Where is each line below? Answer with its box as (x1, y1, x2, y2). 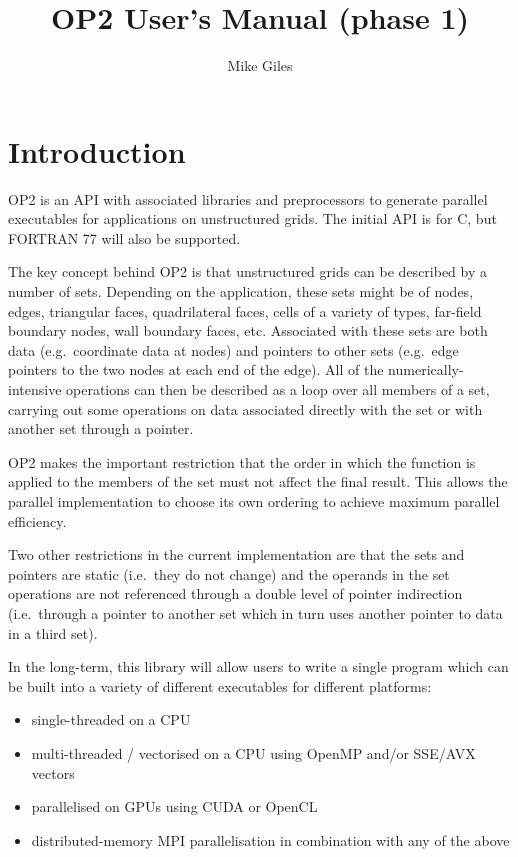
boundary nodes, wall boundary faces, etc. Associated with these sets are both (8, 320, 488, 341)
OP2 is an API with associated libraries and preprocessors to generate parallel (8, 188, 488, 209)
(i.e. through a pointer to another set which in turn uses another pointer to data (8, 602, 503, 623)
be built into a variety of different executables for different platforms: (8, 675, 432, 696)
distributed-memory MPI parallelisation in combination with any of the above (31, 829, 510, 850)
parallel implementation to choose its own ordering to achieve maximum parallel (8, 490, 500, 511)
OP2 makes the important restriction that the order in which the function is (8, 451, 476, 472)
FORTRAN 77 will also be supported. (8, 227, 241, 248)
